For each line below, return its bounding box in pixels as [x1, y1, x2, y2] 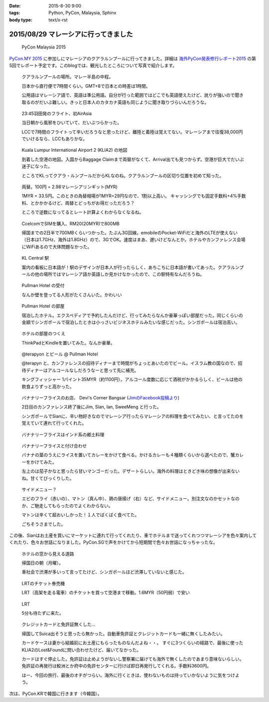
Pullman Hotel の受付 [21, 283, 65, 289]
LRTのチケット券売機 [21, 580, 65, 586]
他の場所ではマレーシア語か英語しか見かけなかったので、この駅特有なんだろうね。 [34, 271, 205, 277]
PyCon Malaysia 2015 [21, 44, 66, 50]
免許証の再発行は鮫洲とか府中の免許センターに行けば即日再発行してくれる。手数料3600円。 [21, 663, 212, 669]
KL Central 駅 [21, 255, 49, 261]
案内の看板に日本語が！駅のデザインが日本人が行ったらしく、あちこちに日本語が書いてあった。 [21, 264, 218, 270]
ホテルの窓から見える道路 [21, 551, 74, 557]
